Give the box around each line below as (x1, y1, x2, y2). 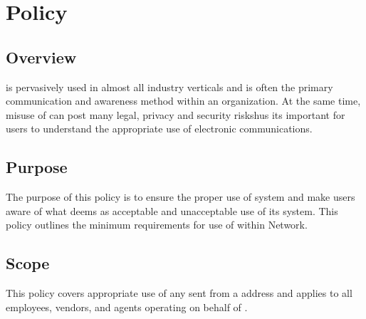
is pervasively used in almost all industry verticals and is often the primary (6, 79, 333, 94)
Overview (6, 46, 77, 68)
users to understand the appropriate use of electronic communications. (6, 121, 313, 136)
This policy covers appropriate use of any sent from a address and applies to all (6, 286, 352, 300)
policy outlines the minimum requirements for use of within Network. (6, 217, 308, 232)
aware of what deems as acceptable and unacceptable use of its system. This (6, 203, 338, 218)
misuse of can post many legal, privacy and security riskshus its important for (6, 107, 345, 122)
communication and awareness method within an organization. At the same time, (6, 93, 361, 108)
